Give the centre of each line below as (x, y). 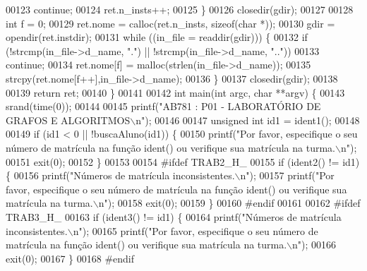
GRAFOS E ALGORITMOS (68, 120)
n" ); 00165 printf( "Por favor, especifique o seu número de (195, 230)
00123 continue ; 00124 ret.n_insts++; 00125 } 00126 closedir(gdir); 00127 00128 (180, 9)
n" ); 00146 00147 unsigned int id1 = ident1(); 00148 (248, 120)
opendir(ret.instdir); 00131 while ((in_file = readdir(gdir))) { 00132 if (157, 37)
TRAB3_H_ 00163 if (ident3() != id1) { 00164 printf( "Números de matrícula (174, 216)
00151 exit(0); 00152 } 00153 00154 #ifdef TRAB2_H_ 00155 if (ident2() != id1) (183, 161)
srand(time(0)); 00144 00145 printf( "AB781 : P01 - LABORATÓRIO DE (163, 106)
